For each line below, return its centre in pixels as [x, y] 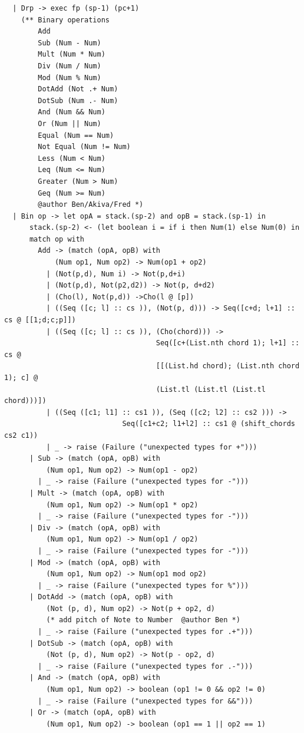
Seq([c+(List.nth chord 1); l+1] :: [228, 343]
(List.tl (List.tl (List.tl [211, 389]
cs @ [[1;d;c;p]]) [40, 320]
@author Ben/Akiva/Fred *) [91, 205]
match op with [57, 239]
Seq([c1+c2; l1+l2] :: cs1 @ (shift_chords [209, 424]
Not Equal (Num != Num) [84, 147]
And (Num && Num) [72, 112]
